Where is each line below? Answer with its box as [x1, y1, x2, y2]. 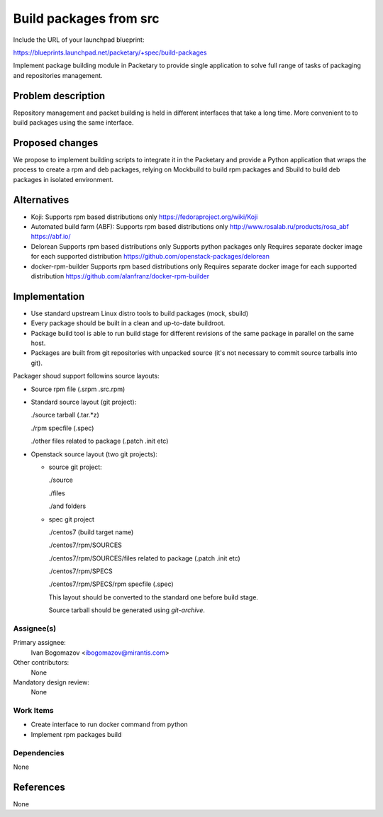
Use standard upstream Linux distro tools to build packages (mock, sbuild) [30, 309, 249, 317]
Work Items [13, 706, 54, 716]
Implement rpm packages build [30, 730, 122, 738]
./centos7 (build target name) [48, 528, 134, 536]
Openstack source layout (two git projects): [30, 450, 157, 458]
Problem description [13, 89, 106, 102]
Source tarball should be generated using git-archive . [48, 606, 206, 614]
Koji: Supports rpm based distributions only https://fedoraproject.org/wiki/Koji [30, 213, 258, 221]
